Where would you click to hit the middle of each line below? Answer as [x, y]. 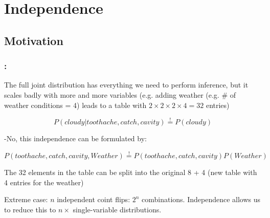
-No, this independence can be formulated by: [75, 138]
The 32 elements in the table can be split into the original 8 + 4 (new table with [131, 172]
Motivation [34, 40]
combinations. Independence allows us [201, 199]
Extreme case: [26, 199]
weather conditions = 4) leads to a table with [75, 105]
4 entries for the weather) [44, 182]
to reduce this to [30, 209]
